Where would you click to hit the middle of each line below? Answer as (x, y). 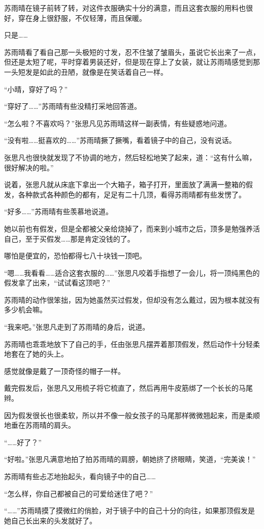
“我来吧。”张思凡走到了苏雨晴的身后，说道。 (77, 327)
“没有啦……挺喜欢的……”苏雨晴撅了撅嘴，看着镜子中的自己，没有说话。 (120, 140)
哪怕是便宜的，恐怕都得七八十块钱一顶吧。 (75, 256)
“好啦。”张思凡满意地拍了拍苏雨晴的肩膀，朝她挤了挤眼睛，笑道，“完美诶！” (130, 459)
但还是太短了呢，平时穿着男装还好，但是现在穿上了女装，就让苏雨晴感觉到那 (132, 62)
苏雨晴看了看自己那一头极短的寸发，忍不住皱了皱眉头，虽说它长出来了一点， (132, 52)
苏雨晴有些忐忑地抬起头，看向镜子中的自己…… (80, 476)
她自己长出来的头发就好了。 (50, 520)
